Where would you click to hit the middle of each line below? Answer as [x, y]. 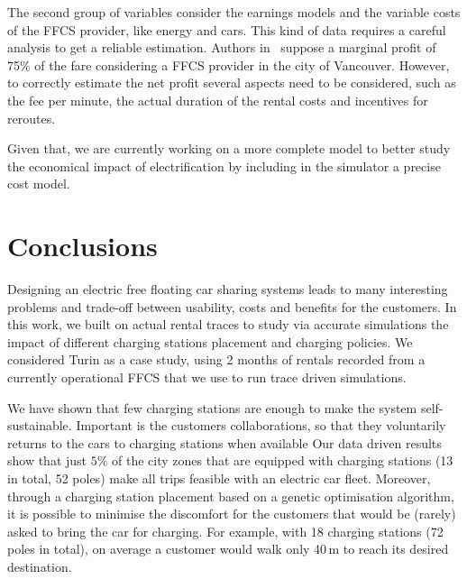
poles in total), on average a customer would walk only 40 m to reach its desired [228, 549]
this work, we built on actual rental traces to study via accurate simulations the [228, 324]
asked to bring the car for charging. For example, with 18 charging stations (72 [225, 531]
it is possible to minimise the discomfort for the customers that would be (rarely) [232, 514]
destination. [40, 566]
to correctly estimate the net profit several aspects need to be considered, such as [232, 83]
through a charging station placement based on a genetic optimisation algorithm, [231, 496]
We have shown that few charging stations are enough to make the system [212, 407]
